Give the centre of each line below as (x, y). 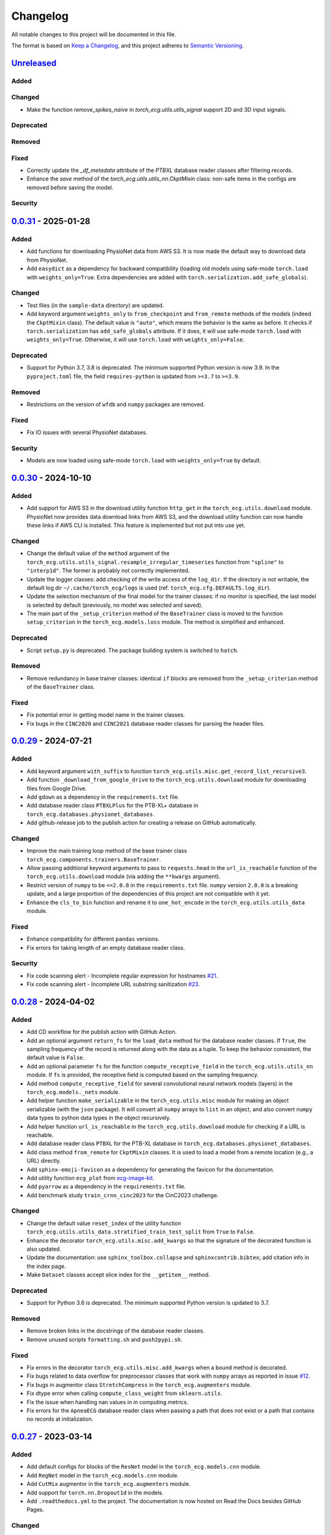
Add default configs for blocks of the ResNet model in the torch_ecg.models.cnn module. (144, 1467)
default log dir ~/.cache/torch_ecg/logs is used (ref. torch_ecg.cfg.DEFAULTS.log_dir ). (149, 588)
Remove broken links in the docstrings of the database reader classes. (116, 1331)
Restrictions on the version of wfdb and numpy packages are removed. (116, 404)
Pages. (35, 1510)
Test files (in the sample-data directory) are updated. (95, 305)
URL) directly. (44, 1161)
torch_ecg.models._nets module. (73, 1092)
